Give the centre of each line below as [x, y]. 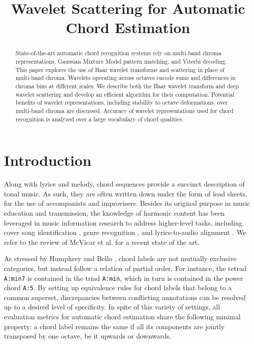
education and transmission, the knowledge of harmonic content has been [114, 212]
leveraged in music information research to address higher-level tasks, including [123, 222]
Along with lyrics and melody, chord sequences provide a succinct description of [124, 184]
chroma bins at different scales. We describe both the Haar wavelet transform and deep [127, 86]
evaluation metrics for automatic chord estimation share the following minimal [122, 317]
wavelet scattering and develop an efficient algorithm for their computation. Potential [125, 94]
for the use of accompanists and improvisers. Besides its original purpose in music [127, 203]
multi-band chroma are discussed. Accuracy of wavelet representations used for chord [124, 110]
